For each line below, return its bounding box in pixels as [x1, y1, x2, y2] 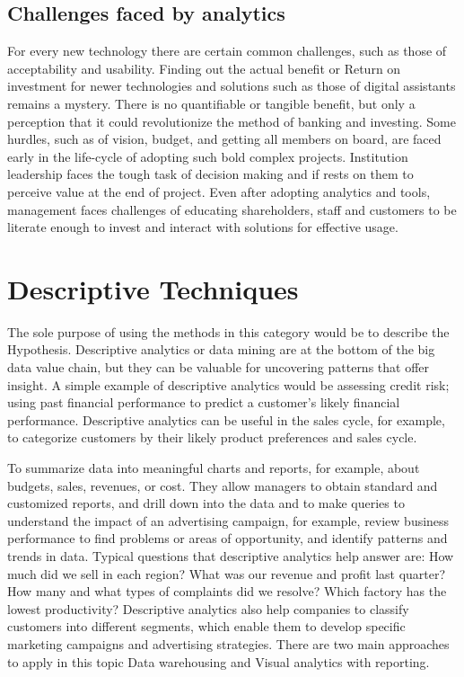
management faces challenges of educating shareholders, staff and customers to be [7, 200, 457, 218]
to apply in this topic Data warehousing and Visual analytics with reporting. [7, 652, 430, 671]
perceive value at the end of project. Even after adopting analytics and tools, [7, 182, 431, 200]
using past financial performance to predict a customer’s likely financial [7, 393, 400, 412]
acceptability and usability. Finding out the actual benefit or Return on [7, 58, 401, 77]
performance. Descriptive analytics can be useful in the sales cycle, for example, [7, 410, 445, 429]
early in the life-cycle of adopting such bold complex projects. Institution [7, 147, 408, 165]
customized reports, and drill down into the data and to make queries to [7, 494, 405, 512]
